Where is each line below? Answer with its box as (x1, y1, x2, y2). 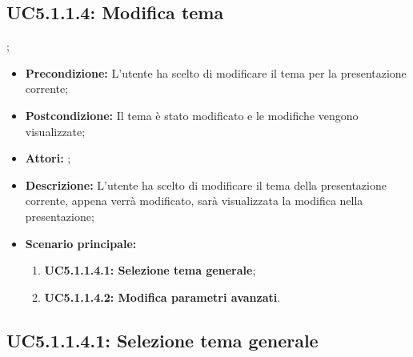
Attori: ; (25, 150, 71, 166)
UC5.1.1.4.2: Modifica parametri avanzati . (44, 288, 281, 305)
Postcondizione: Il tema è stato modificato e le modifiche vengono (25, 106, 359, 123)
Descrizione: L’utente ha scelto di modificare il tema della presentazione (25, 176, 387, 193)
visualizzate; (25, 122, 86, 139)
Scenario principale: (25, 235, 137, 251)
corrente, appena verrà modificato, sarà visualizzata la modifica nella (25, 192, 363, 209)
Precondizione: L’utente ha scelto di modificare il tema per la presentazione (25, 64, 407, 81)
